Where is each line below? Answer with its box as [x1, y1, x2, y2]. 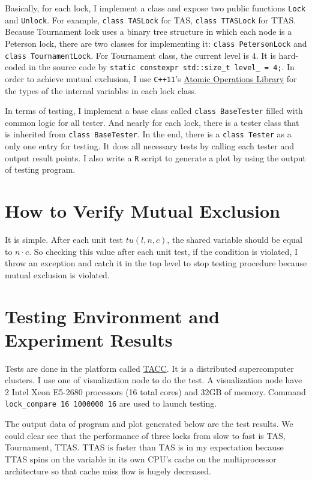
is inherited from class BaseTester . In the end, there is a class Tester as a [5, 128, 292, 140]
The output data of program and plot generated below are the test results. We [5, 417, 293, 430]
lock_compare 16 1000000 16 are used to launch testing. [5, 397, 217, 410]
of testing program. [5, 163, 76, 176]
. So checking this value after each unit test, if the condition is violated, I [29, 245, 298, 257]
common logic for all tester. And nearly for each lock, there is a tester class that [5, 116, 299, 128]
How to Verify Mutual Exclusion [5, 199, 281, 223]
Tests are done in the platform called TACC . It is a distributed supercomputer [5, 362, 294, 374]
